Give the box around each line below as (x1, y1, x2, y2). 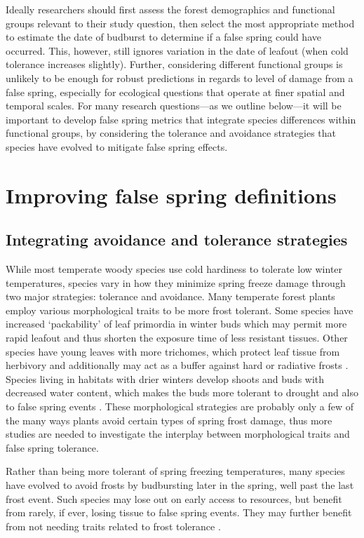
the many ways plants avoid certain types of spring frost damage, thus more (6, 412, 332, 427)
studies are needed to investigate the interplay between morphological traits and (6, 426, 350, 441)
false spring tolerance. (6, 440, 99, 455)
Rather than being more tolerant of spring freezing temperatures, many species (6, 464, 345, 478)
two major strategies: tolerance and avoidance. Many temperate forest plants (6, 289, 335, 304)
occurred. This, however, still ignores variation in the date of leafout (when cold (6, 43, 349, 58)
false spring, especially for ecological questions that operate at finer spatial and (6, 84, 345, 99)
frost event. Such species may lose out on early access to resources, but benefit (6, 491, 342, 506)
